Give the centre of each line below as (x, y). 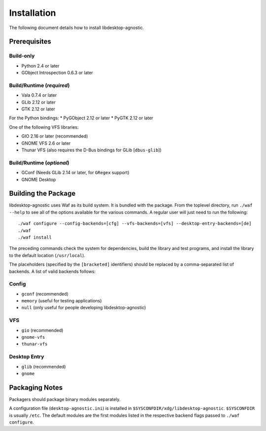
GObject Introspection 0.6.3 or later (57, 73)
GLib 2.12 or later (39, 102)
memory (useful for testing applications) (62, 301)
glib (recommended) (44, 366)
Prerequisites (30, 42)
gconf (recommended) (45, 294)
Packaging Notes (36, 387)
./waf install (35, 237)
